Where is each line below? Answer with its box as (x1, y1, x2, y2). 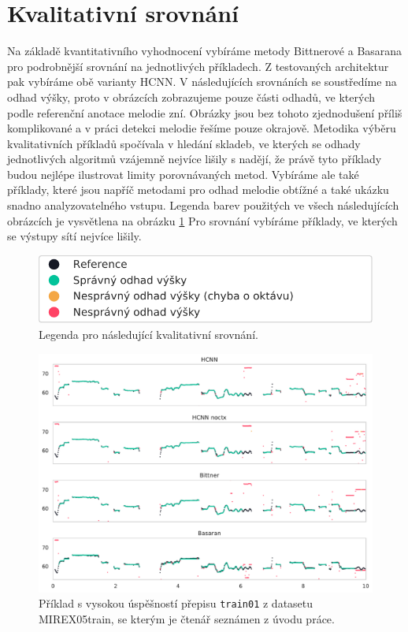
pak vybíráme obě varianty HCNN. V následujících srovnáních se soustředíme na (7, 73, 397, 90)
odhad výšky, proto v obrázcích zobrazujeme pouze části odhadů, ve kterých (7, 88, 375, 105)
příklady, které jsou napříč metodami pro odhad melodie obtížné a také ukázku (7, 181, 389, 198)
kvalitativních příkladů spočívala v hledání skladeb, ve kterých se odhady (7, 135, 361, 151)
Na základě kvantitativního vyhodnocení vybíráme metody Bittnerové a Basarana (7, 43, 402, 59)
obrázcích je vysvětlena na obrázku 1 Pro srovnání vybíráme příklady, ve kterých (7, 212, 398, 229)
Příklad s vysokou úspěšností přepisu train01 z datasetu (39, 595, 313, 612)
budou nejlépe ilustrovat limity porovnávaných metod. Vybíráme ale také (7, 165, 359, 182)
